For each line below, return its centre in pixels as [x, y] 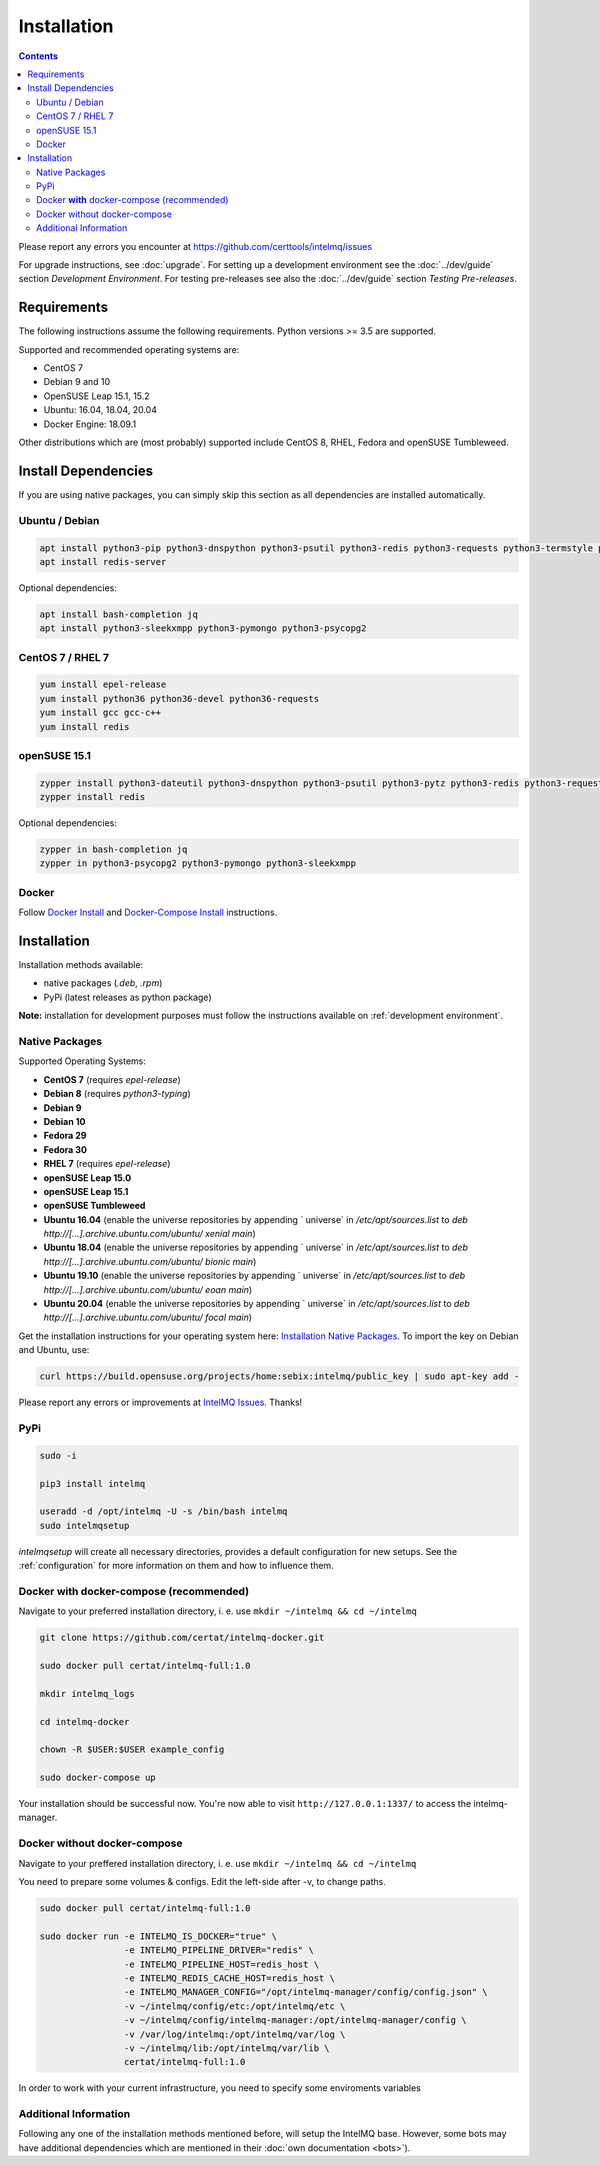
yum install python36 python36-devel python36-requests [179, 698]
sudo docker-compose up [98, 1778]
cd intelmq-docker [84, 1721]
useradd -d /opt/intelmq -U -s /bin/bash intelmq [163, 1511]
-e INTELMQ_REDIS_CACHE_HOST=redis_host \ [229, 1978]
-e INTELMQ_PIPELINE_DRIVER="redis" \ [218, 1950]
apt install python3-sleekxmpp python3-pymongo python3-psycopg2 [203, 628]
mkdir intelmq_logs [87, 1693]
